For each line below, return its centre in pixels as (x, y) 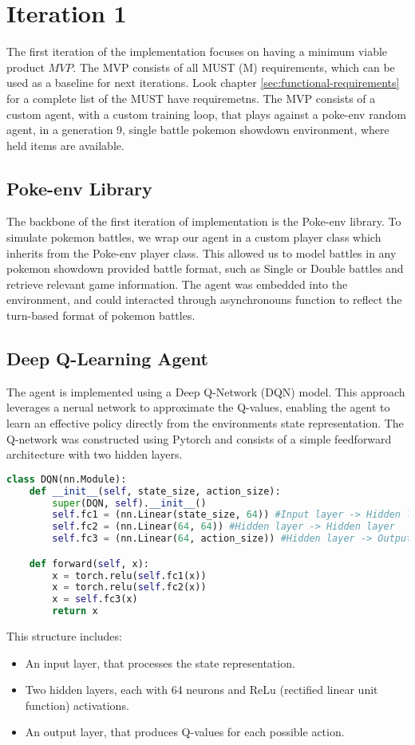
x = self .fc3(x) (95, 599)
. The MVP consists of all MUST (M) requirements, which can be (234, 67)
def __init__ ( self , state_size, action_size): (155, 491)
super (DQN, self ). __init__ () (129, 503)
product (26, 67)
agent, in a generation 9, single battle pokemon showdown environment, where (198, 130)
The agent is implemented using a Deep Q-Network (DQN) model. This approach (206, 391)
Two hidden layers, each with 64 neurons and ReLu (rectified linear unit (202, 690)
